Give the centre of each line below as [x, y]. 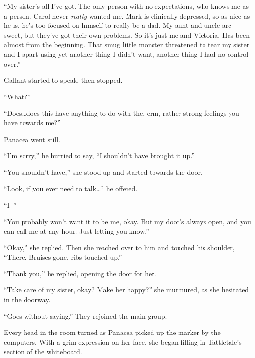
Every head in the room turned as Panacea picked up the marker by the [112, 332]
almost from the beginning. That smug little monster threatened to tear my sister [127, 44]
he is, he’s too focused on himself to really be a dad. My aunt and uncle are [118, 25]
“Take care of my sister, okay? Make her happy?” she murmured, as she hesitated [127, 290]
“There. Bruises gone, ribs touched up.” [63, 257]
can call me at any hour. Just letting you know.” [76, 231]
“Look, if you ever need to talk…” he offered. [71, 188]
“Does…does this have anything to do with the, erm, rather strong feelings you [122, 113]
